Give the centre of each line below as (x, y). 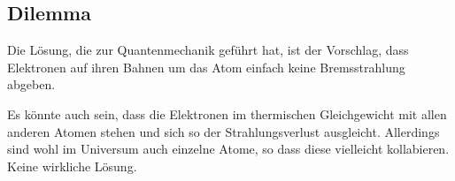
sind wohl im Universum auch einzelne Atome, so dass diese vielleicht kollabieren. (228, 149)
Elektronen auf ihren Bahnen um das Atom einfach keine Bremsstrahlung (206, 67)
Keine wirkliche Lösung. (72, 166)
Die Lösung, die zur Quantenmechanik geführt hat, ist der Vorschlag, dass (208, 50)
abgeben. (31, 84)
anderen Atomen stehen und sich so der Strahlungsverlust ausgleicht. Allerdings (224, 131)
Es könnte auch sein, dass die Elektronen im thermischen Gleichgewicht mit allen (227, 113)
